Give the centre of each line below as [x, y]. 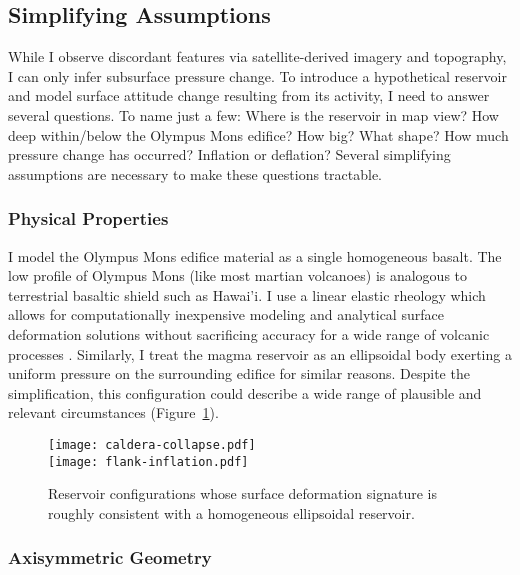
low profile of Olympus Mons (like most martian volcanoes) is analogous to [238, 275]
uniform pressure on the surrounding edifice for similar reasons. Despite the [239, 373]
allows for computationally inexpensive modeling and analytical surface [226, 314]
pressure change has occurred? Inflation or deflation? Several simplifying [229, 154]
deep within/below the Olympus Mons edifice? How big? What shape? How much [258, 134]
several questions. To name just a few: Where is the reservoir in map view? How [253, 114]
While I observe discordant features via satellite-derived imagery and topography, [257, 56]
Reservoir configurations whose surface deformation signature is [243, 493]
